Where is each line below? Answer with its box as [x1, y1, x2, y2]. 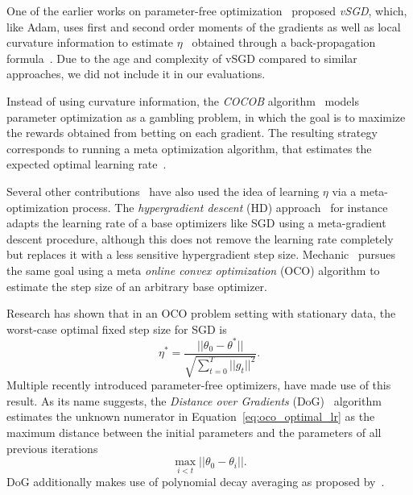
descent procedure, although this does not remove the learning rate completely [6, 230, 394, 247]
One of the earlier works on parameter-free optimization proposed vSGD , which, [6, 2, 407, 19]
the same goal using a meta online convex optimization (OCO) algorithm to [6, 261, 380, 278]
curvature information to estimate [6, 34, 174, 51]
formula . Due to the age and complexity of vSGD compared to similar [6, 49, 357, 66]
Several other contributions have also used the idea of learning [6, 182, 320, 199]
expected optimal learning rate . [6, 156, 167, 173]
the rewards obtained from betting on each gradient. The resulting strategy [6, 124, 378, 141]
